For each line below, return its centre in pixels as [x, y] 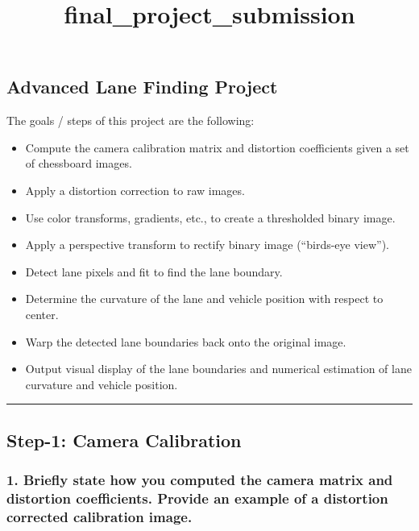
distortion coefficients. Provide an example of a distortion [197, 498]
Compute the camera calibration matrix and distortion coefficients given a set [217, 147]
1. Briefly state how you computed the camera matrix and [200, 480]
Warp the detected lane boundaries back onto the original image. [186, 341]
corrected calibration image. [100, 516]
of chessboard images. [79, 163]
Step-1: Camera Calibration [124, 440]
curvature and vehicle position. [102, 384]
